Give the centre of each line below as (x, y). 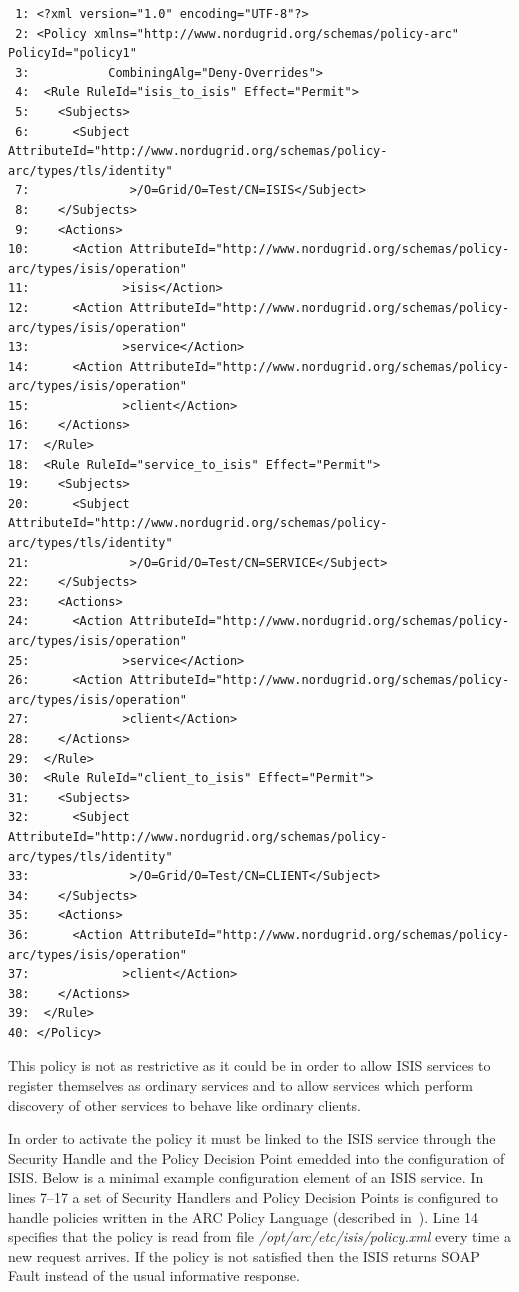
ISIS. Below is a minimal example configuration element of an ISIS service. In (246, 1177)
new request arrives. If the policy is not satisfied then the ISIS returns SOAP (244, 1255)
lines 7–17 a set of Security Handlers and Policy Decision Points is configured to (253, 1197)
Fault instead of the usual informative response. (154, 1275)
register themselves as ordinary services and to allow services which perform (240, 1085)
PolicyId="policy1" (72, 53)
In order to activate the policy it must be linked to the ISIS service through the (252, 1138)
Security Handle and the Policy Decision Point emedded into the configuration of (256, 1157)
